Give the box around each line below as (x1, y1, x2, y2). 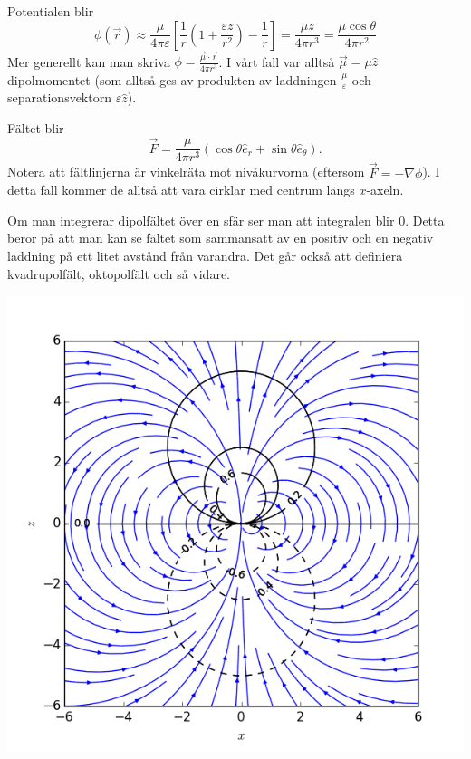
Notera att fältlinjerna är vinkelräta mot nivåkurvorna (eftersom (7, 162, 365, 181)
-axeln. (366, 180, 404, 199)
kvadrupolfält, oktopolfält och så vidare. (7, 264, 230, 283)
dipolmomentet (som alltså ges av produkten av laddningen (7, 70, 337, 89)
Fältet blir (7, 119, 64, 138)
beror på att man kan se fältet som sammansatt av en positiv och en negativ (7, 228, 434, 247)
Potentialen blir (7, 2, 94, 20)
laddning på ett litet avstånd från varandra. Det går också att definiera (7, 246, 403, 265)
